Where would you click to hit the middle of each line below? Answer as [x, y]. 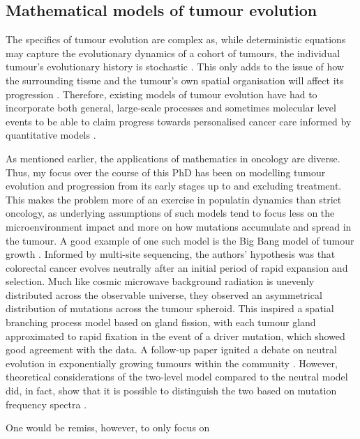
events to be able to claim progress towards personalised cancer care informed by [179, 121]
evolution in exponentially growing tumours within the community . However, [172, 363]
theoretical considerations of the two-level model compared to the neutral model [177, 377]
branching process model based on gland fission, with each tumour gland [161, 322]
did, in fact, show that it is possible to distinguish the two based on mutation [171, 391]
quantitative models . [51, 135]
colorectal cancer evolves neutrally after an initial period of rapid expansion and [177, 267]
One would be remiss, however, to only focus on [108, 428]
